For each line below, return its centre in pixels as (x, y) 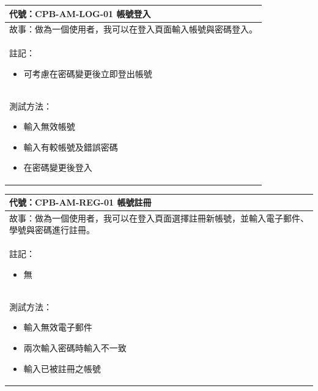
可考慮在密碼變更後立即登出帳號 (88, 73)
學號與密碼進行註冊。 (52, 230)
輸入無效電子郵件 (58, 327)
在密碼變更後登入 (58, 167)
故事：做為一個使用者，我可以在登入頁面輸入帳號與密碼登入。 (133, 29)
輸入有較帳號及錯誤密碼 (71, 147)
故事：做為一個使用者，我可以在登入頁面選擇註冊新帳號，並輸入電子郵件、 (159, 218)
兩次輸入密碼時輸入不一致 (75, 347)
